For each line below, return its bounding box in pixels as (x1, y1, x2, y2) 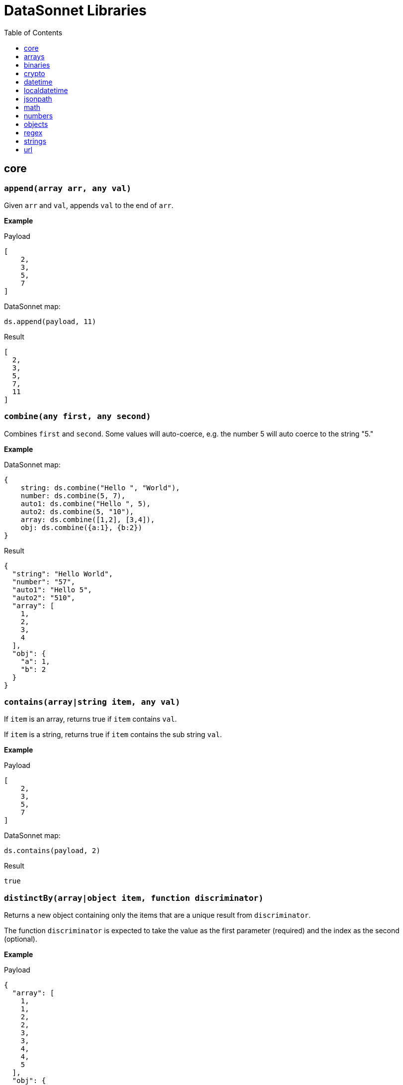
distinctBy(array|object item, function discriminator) (4, 893, 264, 903)
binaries (24, 60, 50, 69)
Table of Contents (4, 28, 63, 37)
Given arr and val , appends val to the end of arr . (4, 201, 174, 210)
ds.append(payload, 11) (4, 317, 96, 325)
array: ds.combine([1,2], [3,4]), (20, 515, 155, 524)
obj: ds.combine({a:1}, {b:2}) (20, 523, 143, 532)
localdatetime (24, 86, 68, 95)
